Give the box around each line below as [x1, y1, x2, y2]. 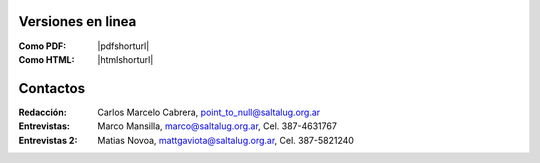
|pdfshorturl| [97, 40, 150, 52]
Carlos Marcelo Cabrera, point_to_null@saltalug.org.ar [97, 106, 321, 118]
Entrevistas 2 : [18, 134, 78, 146]
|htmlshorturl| [97, 53, 154, 65]
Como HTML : [18, 53, 75, 65]
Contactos [18, 80, 85, 97]
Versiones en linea [18, 13, 137, 30]
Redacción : [18, 106, 67, 118]
